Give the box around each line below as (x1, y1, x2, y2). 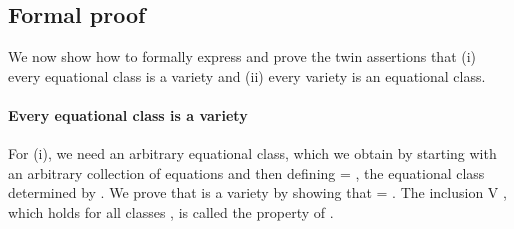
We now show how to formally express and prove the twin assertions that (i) (8, 46, 477, 67)
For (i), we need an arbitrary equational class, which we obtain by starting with (8, 143, 497, 164)
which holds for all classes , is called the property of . (8, 201, 334, 222)
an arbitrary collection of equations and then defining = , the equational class (8, 162, 485, 183)
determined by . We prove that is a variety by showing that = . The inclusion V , (8, 182, 507, 203)
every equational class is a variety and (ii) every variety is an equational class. (8, 65, 486, 86)
